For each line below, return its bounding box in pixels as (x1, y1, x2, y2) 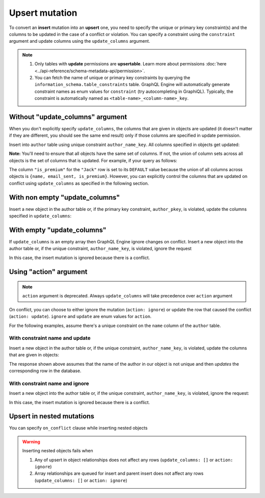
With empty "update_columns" (9, 226, 106, 234)
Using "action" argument (9, 267, 88, 276)
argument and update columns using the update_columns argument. (9, 38, 151, 44)
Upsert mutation (9, 7, 78, 18)
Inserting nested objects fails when (22, 448, 93, 454)
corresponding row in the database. (9, 368, 81, 374)
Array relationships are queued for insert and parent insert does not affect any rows (34, 470, 204, 476)
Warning (22, 439, 40, 444)
